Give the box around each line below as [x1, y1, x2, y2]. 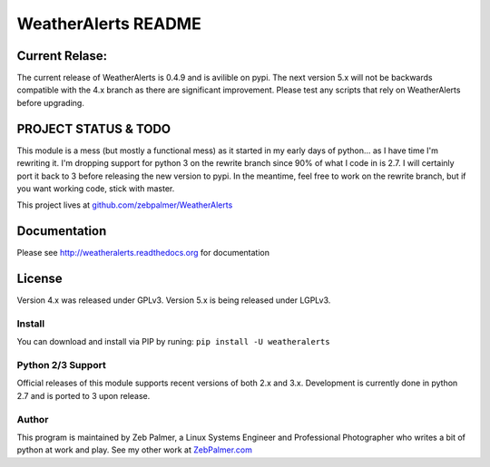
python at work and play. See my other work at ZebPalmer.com [16, 444, 253, 455]
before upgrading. [16, 97, 85, 108]
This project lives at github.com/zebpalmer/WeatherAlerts [16, 199, 233, 210]
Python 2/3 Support [16, 359, 106, 372]
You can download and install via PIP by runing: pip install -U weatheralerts [16, 336, 330, 347]
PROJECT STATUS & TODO [16, 121, 171, 136]
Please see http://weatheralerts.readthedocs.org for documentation [16, 248, 270, 258]
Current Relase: [16, 48, 108, 63]
